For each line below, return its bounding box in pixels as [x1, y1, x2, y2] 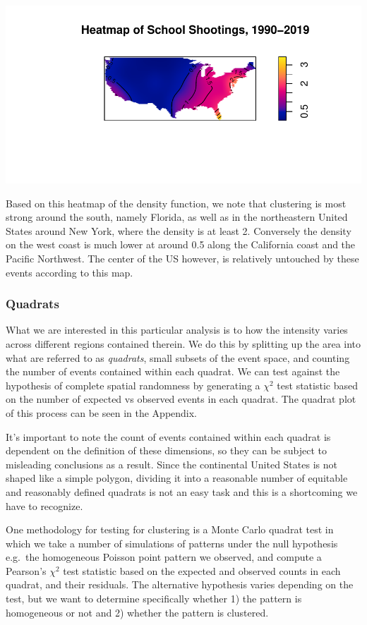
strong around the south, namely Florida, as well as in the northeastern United [6, 210, 348, 224]
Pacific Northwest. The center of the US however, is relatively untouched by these [6, 250, 359, 265]
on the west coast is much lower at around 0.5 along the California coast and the [6, 237, 356, 252]
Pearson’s [6, 563, 47, 578]
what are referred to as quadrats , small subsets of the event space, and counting [6, 350, 350, 365]
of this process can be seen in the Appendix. [6, 405, 198, 420]
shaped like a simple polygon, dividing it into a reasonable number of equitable [6, 471, 348, 485]
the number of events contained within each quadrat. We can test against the [6, 364, 340, 379]
